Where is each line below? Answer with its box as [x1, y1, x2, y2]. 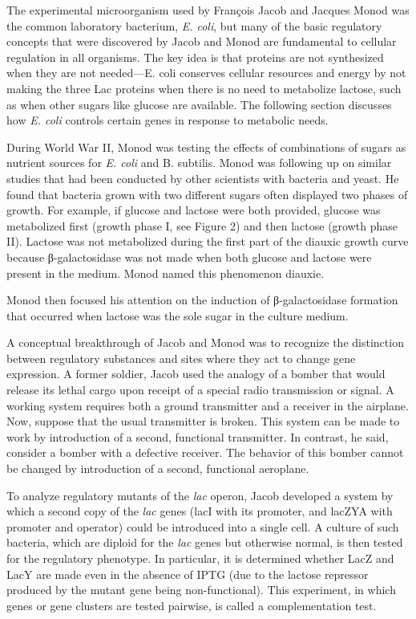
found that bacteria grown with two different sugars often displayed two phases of [6, 185, 408, 202]
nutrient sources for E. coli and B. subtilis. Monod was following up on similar [6, 154, 392, 171]
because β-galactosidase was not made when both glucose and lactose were [6, 248, 372, 265]
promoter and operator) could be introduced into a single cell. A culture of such [6, 518, 399, 535]
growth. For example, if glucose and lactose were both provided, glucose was [6, 202, 381, 218]
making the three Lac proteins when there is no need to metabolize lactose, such [6, 79, 402, 96]
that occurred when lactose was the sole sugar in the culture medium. [6, 307, 349, 324]
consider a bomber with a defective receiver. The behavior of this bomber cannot [6, 444, 404, 461]
